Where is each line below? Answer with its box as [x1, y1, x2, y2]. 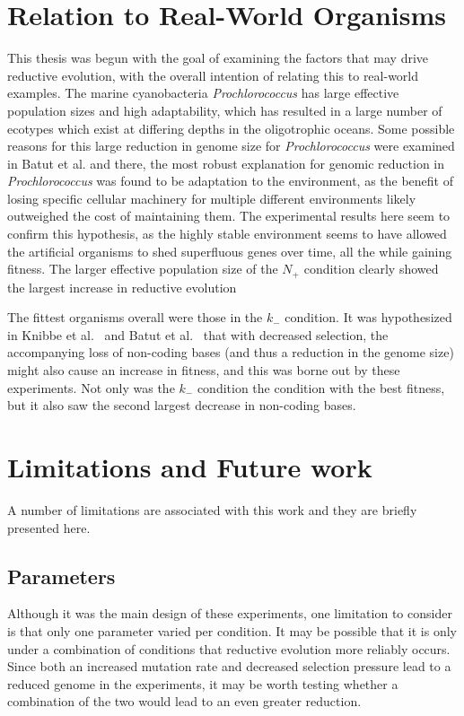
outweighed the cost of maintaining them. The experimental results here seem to [7, 206, 451, 225]
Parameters [7, 562, 116, 589]
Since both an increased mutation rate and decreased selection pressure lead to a [7, 657, 451, 676]
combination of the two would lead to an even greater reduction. [7, 692, 362, 711]
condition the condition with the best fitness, [197, 378, 445, 397]
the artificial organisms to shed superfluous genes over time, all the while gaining [7, 241, 452, 260]
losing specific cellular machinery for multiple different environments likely [7, 188, 416, 207]
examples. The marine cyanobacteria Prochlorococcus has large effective [7, 83, 399, 102]
